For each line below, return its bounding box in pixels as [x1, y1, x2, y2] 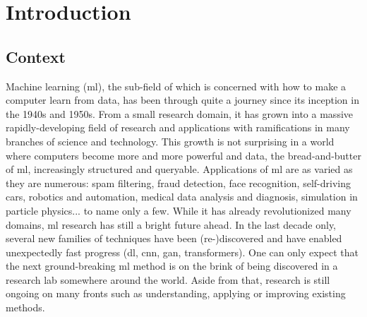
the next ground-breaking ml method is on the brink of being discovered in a [6, 258, 338, 273]
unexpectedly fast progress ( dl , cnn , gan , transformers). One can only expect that [6, 244, 359, 259]
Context [6, 45, 66, 67]
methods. [6, 300, 45, 315]
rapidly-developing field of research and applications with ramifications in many [6, 120, 350, 135]
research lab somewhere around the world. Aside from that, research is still [6, 272, 330, 287]
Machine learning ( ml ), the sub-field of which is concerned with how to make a [6, 78, 347, 93]
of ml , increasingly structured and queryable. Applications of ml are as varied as [6, 162, 353, 177]
